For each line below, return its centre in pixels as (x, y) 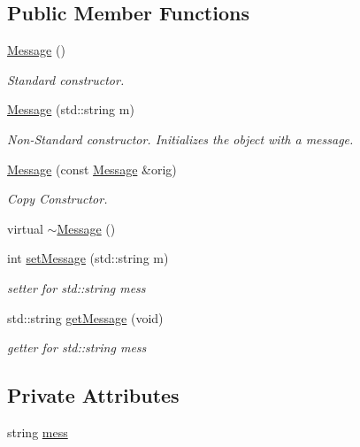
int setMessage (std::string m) (88, 258)
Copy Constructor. (57, 199)
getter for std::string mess (77, 347)
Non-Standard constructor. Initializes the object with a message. (180, 139)
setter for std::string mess (77, 287)
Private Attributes (93, 395)
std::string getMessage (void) (85, 317)
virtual (25, 228)
